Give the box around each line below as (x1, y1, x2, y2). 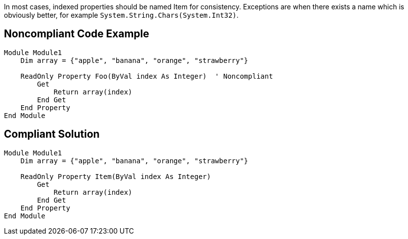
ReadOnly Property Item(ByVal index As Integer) (20, 172, 211, 180)
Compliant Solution (4, 128, 100, 141)
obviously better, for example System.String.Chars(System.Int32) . (4, 11, 239, 19)
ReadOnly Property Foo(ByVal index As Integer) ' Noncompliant (20, 72, 273, 80)
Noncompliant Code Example (4, 28, 149, 40)
